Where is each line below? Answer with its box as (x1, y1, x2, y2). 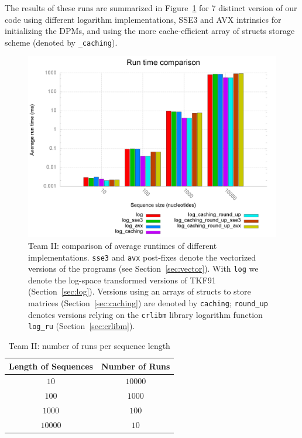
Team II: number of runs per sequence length (8, 339, 170, 351)
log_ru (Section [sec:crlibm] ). (28, 320, 135, 332)
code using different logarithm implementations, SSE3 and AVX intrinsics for (5, 13, 282, 25)
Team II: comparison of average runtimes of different (28, 239, 217, 251)
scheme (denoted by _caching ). (5, 36, 118, 48)
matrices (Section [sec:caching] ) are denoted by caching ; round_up (28, 297, 268, 309)
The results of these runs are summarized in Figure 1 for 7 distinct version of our (5, 2, 297, 13)
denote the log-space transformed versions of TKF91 (28, 273, 216, 286)
